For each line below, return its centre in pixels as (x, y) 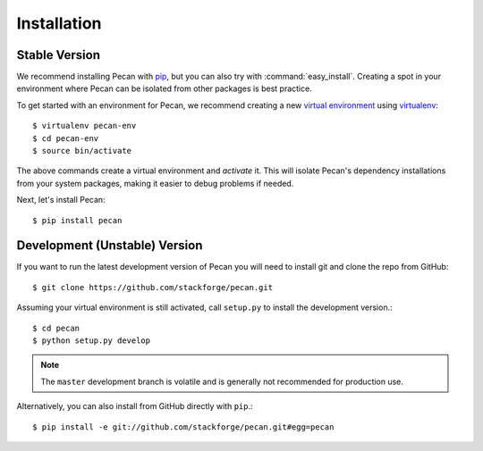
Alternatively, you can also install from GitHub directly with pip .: (135, 406)
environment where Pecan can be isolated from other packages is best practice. (164, 88)
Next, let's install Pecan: (61, 200)
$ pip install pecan (77, 220)
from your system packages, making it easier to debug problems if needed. (155, 183)
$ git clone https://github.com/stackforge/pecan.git (153, 287)
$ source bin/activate (82, 151)
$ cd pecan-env (66, 138)
